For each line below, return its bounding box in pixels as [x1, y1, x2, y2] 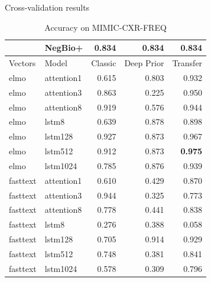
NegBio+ [44, 41, 83, 54]
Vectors [9, 57, 36, 69]
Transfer [172, 57, 203, 69]
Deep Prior [124, 57, 164, 69]
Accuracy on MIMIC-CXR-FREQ [44, 21, 167, 33]
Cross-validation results [5, 1, 90, 13]
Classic [91, 57, 116, 69]
